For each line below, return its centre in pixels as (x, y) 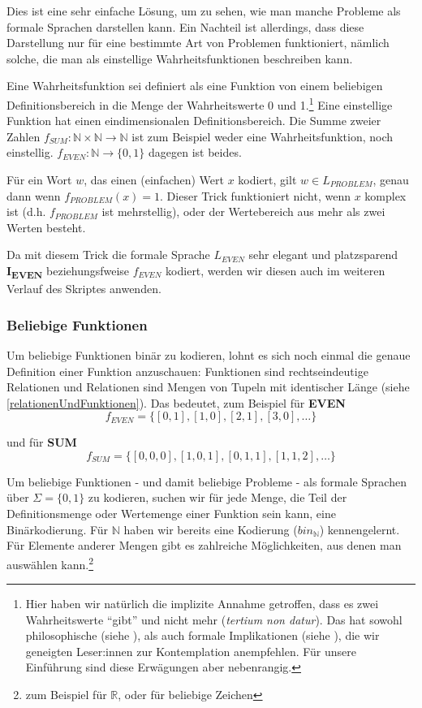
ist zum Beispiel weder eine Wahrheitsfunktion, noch (263, 136)
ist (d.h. (26, 212)
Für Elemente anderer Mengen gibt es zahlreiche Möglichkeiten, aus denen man (204, 545)
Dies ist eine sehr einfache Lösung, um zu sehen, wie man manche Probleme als (204, 11)
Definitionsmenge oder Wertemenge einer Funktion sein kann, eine (171, 514)
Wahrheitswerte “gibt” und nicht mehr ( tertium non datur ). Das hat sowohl (214, 619)
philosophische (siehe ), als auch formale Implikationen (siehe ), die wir (202, 635)
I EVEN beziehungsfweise (68, 271)
